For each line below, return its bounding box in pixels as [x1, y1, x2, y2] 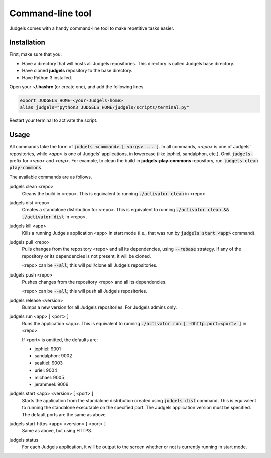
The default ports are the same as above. [22, 411, 107, 417]
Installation [9, 38, 45, 47]
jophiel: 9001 [34, 346, 61, 352]
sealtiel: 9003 [34, 360, 63, 366]
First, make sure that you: [9, 51, 62, 57]
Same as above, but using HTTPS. [22, 428, 93, 434]
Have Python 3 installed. [22, 74, 72, 80]
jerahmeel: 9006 [34, 381, 69, 387]
